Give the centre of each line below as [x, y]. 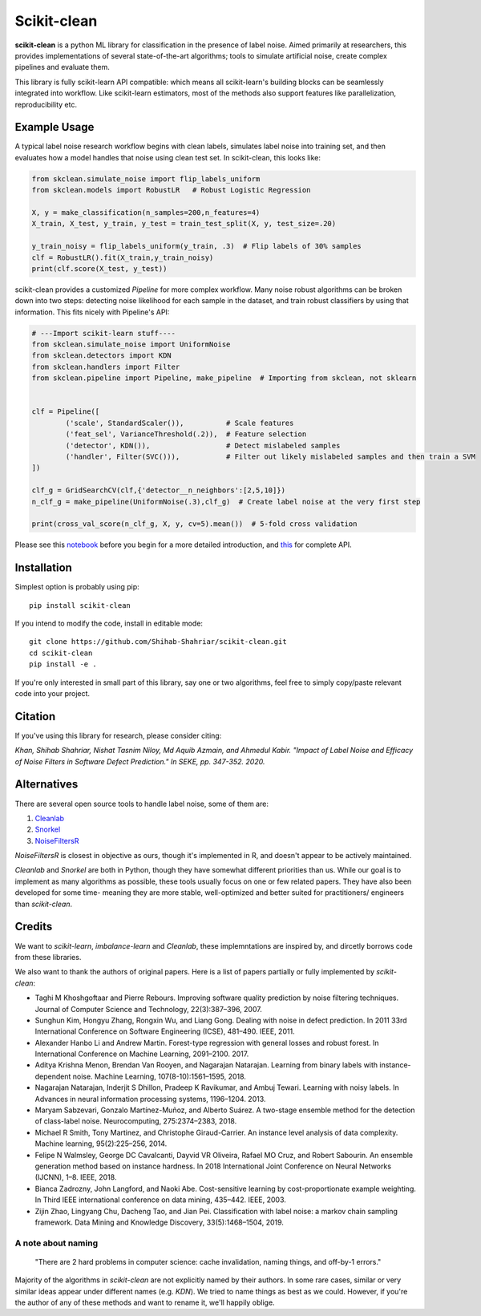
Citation [35, 717]
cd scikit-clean [61, 653]
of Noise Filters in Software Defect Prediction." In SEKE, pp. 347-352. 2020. [140, 761]
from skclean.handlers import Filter [106, 366]
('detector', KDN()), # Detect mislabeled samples [203, 445]
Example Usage [55, 127]
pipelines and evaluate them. [62, 67]
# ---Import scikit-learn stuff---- [104, 333]
